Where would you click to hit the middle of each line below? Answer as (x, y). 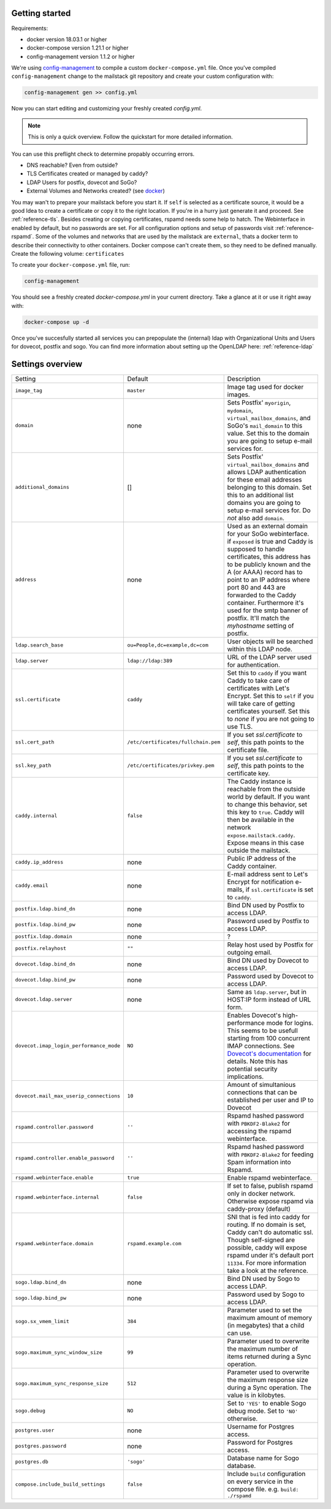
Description (244, 378)
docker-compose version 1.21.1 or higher (78, 48)
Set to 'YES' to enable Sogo (267, 1403)
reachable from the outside (266, 789)
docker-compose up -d (57, 322)
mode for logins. (290, 1023)
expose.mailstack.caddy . (261, 835)
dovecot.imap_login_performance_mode (68, 1046)
